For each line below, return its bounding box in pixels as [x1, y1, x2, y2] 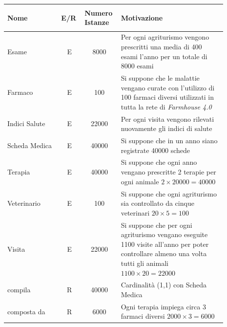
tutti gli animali [121, 258, 168, 268]
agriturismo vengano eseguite [121, 229, 208, 240]
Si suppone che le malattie [121, 72, 200, 83]
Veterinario [7, 198, 41, 208]
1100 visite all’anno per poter [121, 239, 209, 249]
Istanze [84, 17, 109, 27]
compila [7, 284, 31, 295]
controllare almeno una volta [121, 248, 207, 259]
